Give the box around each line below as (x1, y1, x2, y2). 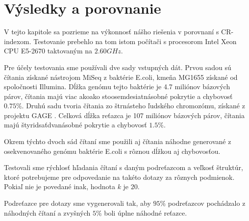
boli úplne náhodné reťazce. (104, 207, 187, 218)
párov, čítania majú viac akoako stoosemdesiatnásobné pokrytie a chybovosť (4, 91, 233, 101)
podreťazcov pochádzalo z (168, 198, 246, 208)
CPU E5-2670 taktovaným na (4, 46, 93, 56)
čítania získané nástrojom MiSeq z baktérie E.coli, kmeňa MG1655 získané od (4, 72, 238, 82)
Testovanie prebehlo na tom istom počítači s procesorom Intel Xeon (33, 36, 237, 46)
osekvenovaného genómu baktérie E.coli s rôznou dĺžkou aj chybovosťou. (4, 146, 221, 156)
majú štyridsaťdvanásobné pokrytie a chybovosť (4, 120, 147, 130)
